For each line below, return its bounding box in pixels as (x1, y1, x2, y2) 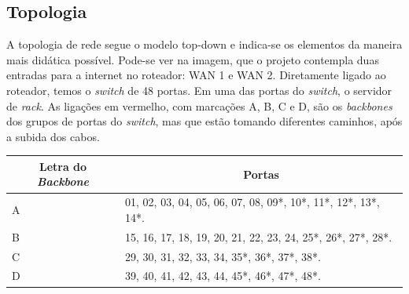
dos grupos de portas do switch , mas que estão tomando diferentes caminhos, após (6, 113, 403, 129)
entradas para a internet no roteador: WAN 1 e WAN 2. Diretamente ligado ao (6, 67, 386, 83)
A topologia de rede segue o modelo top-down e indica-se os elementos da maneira (6, 36, 403, 53)
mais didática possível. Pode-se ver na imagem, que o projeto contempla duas (6, 51, 379, 67)
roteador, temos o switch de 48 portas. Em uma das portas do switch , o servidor (6, 82, 392, 98)
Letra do (39, 158, 87, 174)
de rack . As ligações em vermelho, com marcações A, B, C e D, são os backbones (6, 97, 392, 114)
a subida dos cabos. (6, 128, 100, 144)
